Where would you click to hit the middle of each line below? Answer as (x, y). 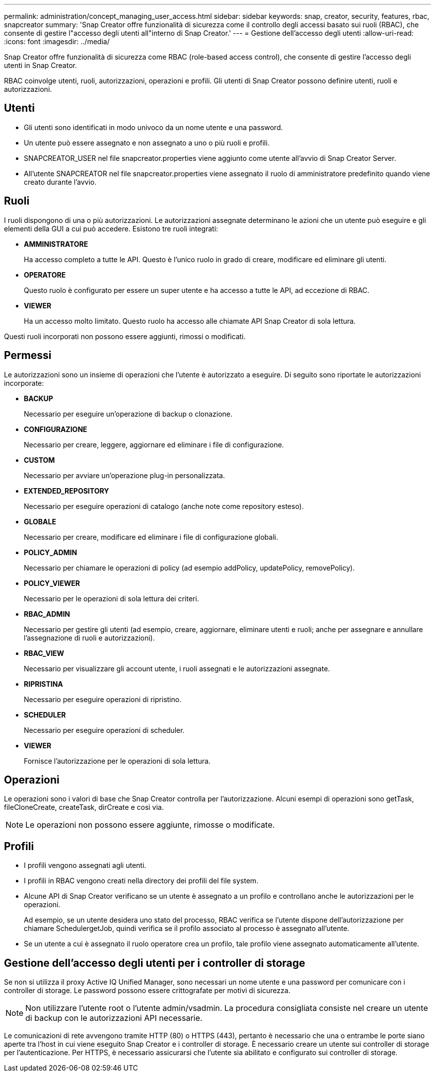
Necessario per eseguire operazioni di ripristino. (103, 699)
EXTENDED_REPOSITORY (67, 491)
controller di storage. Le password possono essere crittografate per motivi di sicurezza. (147, 991)
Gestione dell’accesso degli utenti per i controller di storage (155, 963)
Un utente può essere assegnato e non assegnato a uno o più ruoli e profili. (147, 143)
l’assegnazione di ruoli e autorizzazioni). (89, 638)
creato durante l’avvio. (60, 182)
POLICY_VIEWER (52, 583)
